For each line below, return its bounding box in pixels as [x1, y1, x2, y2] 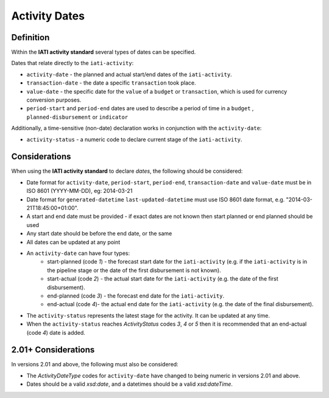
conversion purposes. [26, 96, 82, 103]
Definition [11, 32, 50, 43]
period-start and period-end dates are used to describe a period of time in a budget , [26, 105, 254, 112]
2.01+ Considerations [11, 344, 95, 355]
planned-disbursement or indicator [26, 113, 128, 120]
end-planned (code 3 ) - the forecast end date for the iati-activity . [47, 292, 225, 299]
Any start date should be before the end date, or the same [26, 230, 172, 237]
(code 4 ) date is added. [26, 329, 85, 336]
